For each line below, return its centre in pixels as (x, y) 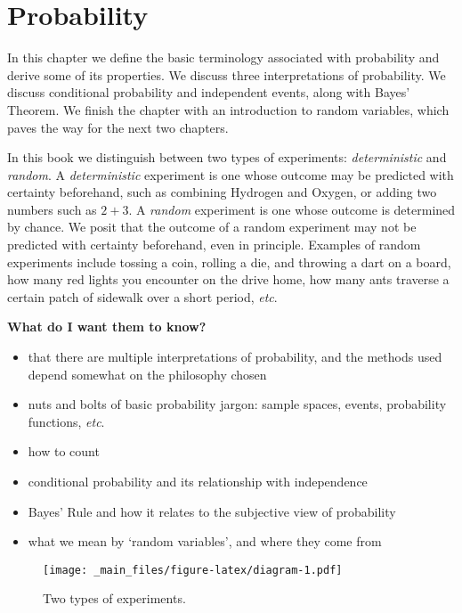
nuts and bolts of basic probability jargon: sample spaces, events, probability (237, 404)
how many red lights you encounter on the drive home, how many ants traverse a (228, 279)
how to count (64, 451)
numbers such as (52, 209)
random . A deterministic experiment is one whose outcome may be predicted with (231, 174)
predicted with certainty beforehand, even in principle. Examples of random (214, 245)
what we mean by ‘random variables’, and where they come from (205, 541)
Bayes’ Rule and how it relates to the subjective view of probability (212, 511)
